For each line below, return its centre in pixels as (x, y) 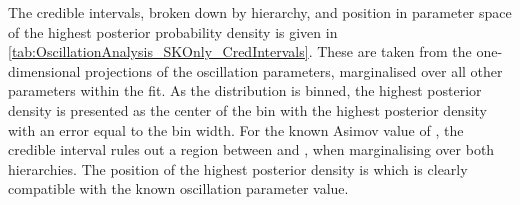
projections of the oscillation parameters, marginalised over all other (294, 70)
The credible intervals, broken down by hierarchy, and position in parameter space (260, 12)
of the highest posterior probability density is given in (173, 31)
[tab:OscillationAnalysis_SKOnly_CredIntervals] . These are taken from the (240, 51)
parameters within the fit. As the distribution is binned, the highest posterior (245, 90)
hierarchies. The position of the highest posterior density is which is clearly (238, 168)
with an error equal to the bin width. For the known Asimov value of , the (236, 129)
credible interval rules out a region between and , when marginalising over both (251, 149)
